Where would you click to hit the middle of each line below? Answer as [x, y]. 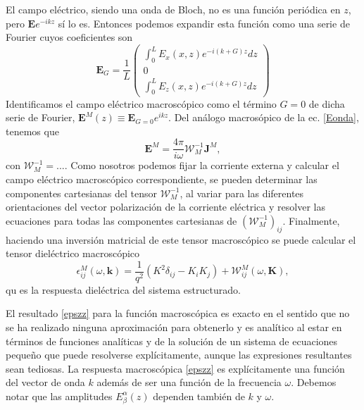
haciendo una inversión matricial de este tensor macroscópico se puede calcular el [181, 239]
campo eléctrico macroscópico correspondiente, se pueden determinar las [162, 179]
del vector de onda [45, 382]
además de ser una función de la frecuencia [189, 382]
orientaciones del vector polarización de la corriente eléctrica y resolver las [165, 207]
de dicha [327, 103]
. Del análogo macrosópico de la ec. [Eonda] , [264, 117]
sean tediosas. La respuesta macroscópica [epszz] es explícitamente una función [175, 368]
